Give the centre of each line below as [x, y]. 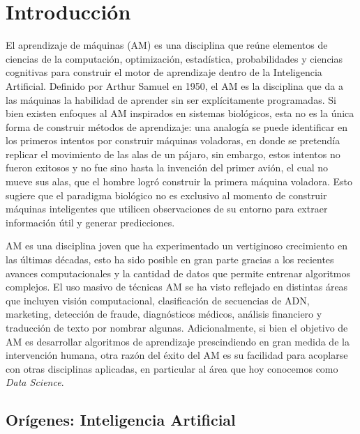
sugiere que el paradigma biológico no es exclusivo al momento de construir [166, 195]
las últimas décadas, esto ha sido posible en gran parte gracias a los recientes [170, 259]
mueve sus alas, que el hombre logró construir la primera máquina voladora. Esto [179, 181]
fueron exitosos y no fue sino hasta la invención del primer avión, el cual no [167, 168]
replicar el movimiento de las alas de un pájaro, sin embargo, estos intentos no [173, 154]
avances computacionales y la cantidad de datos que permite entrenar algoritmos [178, 273]
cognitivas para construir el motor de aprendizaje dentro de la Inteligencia [164, 72]
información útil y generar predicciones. [90, 222]
